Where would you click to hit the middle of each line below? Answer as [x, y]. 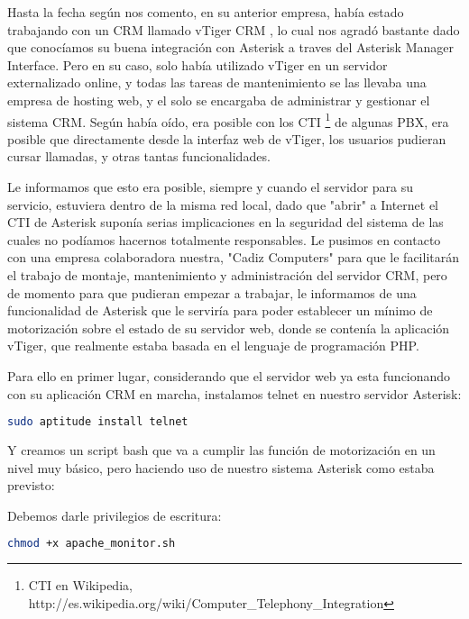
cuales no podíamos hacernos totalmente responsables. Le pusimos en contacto [224, 239]
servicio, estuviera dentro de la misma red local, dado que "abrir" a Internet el [223, 204]
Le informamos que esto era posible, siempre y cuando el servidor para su [211, 187]
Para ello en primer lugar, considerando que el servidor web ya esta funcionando [229, 375]
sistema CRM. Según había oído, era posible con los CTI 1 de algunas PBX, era [228, 120]
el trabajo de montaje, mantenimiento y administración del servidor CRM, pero [227, 274]
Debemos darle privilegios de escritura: [115, 515]
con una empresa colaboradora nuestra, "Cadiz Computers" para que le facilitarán [233, 257]
